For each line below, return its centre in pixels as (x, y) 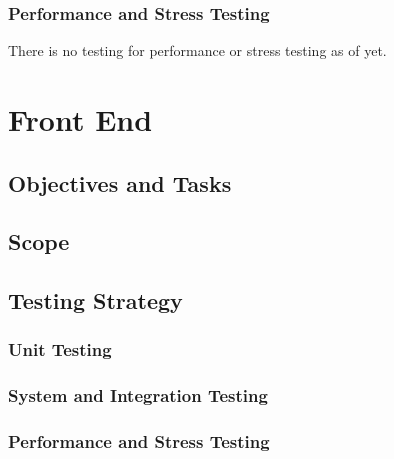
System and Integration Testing (138, 395)
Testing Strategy (95, 300)
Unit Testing (60, 349)
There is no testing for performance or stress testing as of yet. (197, 50)
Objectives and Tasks (120, 182)
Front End (80, 119)
